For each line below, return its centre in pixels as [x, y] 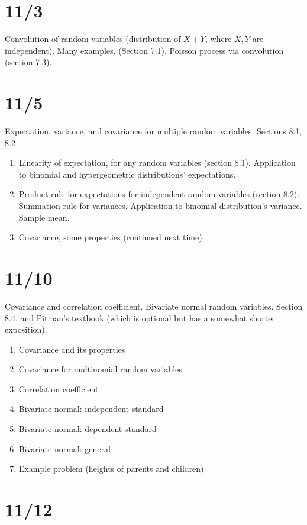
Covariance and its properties [72, 349]
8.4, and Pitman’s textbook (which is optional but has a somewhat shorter [140, 318]
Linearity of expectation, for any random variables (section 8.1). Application [157, 162]
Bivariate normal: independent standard [91, 409]
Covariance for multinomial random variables [100, 369]
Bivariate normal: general [64, 448]
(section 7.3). [28, 62]
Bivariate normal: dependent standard [88, 429]
